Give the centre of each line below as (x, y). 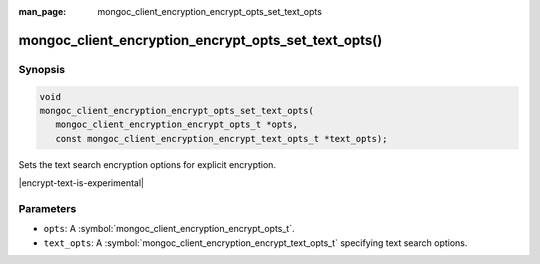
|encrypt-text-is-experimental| (81, 183)
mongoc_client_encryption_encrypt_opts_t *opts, (177, 124)
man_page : (42, 11)
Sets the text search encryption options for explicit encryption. (147, 164)
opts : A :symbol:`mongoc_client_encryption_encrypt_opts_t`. (169, 229)
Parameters (47, 208)
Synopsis (41, 69)
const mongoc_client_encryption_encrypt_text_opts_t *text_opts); (221, 138)
